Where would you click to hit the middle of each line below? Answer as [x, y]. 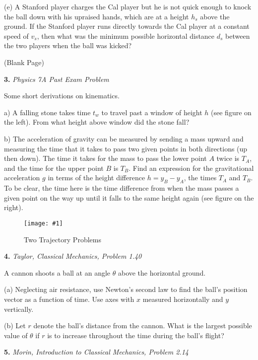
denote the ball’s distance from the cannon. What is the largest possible [143, 325]
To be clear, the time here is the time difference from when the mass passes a [122, 188]
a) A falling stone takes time [47, 112]
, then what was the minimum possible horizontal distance [126, 36]
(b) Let [15, 325]
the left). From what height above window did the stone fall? [97, 122]
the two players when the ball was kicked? [68, 45]
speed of [16, 36]
